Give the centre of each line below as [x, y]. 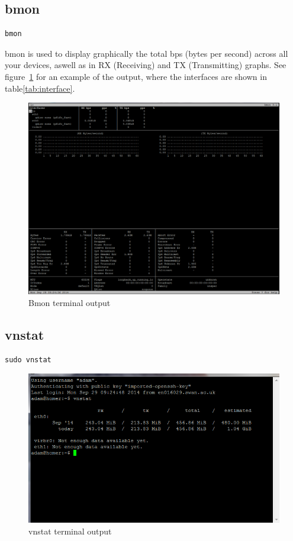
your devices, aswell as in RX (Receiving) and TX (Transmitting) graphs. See [146, 65]
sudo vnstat [28, 360]
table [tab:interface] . [40, 88]
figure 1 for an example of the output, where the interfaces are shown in [136, 76]
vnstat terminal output [70, 531]
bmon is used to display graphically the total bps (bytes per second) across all [146, 53]
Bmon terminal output [70, 302]
